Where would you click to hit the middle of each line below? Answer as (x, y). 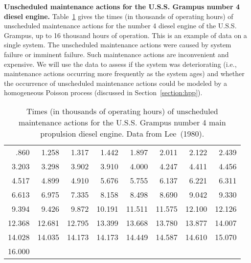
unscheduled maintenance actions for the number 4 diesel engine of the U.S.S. (120, 26)
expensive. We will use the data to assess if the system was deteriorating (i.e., (120, 64)
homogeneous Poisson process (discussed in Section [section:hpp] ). (103, 92)
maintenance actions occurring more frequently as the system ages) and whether (124, 73)
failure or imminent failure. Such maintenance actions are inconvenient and (116, 54)
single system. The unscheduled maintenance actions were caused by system (118, 45)
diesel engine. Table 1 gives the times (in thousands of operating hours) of (119, 16)
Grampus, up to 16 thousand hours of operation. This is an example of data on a (125, 35)
